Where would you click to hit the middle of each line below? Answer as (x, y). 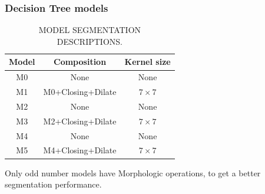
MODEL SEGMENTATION (90, 30)
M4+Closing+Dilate (80, 150)
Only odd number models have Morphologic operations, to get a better (133, 172)
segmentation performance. (53, 184)
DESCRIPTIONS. (90, 41)
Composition (80, 62)
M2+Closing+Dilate (80, 121)
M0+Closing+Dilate (80, 92)
